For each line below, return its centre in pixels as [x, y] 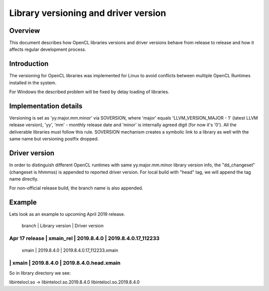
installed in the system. [33, 83]
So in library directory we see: [40, 273]
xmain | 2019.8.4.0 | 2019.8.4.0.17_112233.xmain [70, 250]
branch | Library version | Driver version [63, 225]
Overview [25, 31]
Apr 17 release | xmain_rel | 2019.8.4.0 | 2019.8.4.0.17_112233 [84, 238]
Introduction [29, 64]
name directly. [24, 179]
